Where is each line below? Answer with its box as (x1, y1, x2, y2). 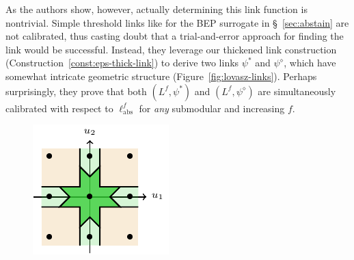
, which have (284, 55, 336, 70)
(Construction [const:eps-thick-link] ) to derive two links (5, 55, 239, 70)
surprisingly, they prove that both (5, 83, 147, 98)
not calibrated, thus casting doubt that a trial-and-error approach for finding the (5, 29, 344, 43)
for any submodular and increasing (139, 101, 285, 115)
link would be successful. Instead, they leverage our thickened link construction (5, 42, 337, 56)
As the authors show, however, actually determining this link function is (5, 2, 308, 16)
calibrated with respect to (5, 101, 113, 115)
